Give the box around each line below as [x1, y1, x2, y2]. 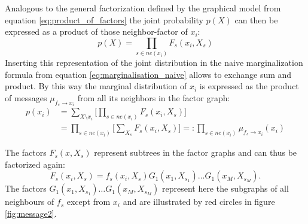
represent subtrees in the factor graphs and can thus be [94, 146, 297, 159]
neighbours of [5, 195, 54, 208]
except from [66, 195, 111, 208]
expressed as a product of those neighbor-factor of [5, 25, 188, 38]
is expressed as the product [199, 80, 299, 92]
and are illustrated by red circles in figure [123, 195, 275, 208]
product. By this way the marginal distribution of [5, 80, 187, 92]
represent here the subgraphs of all [161, 182, 289, 195]
